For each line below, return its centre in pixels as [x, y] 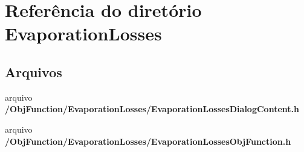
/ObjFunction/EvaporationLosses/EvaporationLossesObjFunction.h [148, 141]
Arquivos [34, 71]
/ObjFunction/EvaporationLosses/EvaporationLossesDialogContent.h [152, 109]
